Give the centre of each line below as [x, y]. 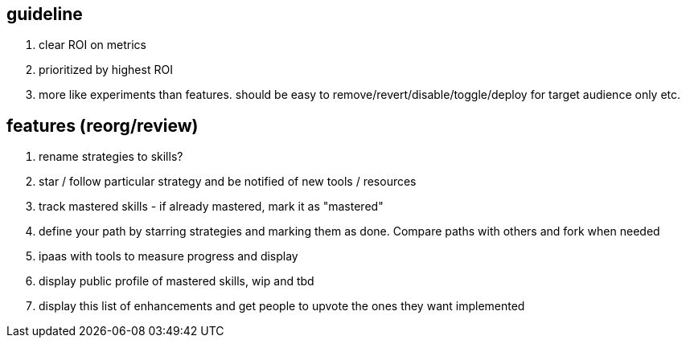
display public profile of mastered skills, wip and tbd [177, 281]
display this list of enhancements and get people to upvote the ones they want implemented [282, 306]
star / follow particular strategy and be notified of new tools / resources [228, 182]
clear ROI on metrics [92, 45]
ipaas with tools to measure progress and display [168, 256]
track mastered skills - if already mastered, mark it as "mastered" [211, 207]
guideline [45, 14]
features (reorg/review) [103, 125]
